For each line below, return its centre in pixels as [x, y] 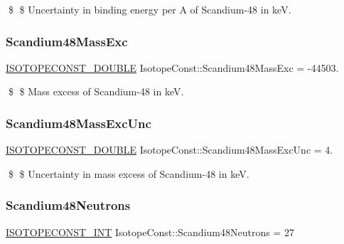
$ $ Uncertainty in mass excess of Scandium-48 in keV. [129, 173]
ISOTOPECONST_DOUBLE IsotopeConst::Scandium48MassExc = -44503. [172, 67]
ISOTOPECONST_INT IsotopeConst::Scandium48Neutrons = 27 [150, 232]
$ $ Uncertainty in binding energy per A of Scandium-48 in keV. [150, 9]
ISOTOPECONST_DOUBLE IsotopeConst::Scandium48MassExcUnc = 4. [170, 150]
